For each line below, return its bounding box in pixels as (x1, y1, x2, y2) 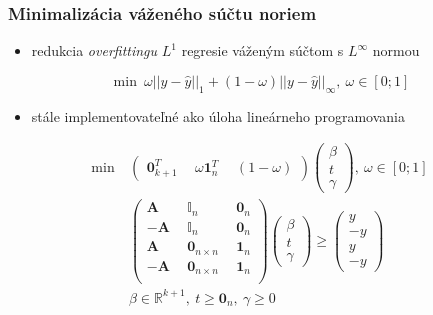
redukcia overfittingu (31, 40, 158, 61)
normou (372, 40, 420, 61)
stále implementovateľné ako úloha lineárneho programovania (31, 105, 405, 126)
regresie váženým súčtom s (181, 40, 344, 61)
